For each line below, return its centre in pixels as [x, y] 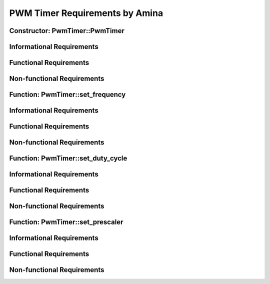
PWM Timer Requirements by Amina [86, 13]
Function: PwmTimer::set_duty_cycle [68, 158]
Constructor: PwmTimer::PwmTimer [67, 31]
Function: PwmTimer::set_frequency [67, 95]
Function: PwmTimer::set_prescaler [66, 222]
